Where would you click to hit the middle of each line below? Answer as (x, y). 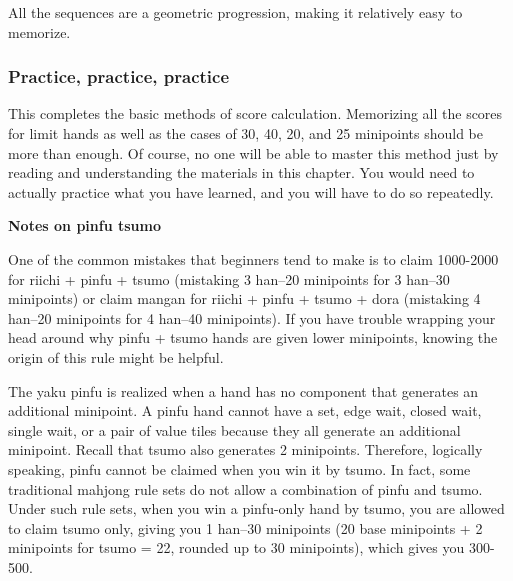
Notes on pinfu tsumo (84, 225)
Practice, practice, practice (119, 76)
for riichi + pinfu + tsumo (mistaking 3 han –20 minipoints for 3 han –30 (229, 278)
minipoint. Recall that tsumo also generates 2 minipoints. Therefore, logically (245, 449)
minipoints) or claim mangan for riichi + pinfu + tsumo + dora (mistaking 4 (244, 298)
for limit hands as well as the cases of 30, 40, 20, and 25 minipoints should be (246, 133)
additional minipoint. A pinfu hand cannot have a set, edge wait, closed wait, (245, 410)
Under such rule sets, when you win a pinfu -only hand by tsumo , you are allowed (256, 508)
